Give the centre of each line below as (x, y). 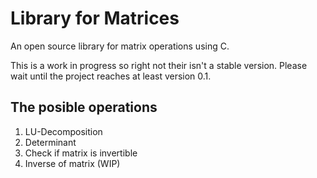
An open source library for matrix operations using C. (120, 46)
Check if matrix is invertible (81, 153)
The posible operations (84, 107)
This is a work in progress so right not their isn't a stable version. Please (159, 65)
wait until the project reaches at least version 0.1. (111, 76)
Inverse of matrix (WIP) (72, 163)
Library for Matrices (95, 18)
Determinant (50, 142)
